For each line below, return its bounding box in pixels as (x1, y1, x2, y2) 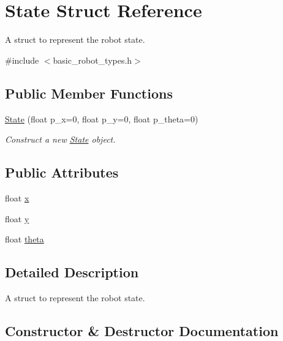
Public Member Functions (5, 83, 173, 102)
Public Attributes (5, 163, 119, 182)
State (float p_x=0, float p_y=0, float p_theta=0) (5, 112, 198, 125)
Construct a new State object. (5, 133, 116, 146)
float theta (5, 233, 44, 245)
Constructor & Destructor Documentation (5, 321, 279, 340)
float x (5, 191, 29, 204)
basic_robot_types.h (53, 53, 132, 66)
